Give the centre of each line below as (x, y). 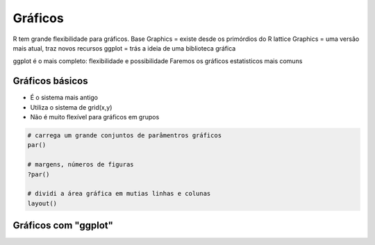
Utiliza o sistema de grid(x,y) (71, 107)
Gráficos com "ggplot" (63, 226)
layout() (42, 203)
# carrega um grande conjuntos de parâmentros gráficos (125, 135)
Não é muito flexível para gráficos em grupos (95, 117)
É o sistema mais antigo (64, 98)
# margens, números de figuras (81, 164)
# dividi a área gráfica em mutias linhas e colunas (119, 194)
